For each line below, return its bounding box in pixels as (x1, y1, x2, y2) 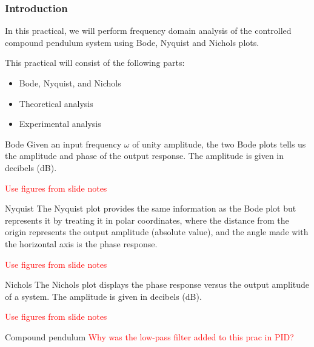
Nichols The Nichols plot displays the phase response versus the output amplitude (5, 278, 310, 291)
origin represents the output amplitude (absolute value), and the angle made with (5, 225, 309, 238)
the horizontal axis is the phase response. (5, 237, 158, 250)
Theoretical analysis (19, 97, 93, 109)
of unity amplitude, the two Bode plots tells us (132, 137, 306, 150)
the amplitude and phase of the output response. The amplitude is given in (5, 149, 284, 162)
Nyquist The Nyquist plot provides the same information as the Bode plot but (5, 202, 296, 215)
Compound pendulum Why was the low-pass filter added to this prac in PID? (5, 330, 294, 343)
